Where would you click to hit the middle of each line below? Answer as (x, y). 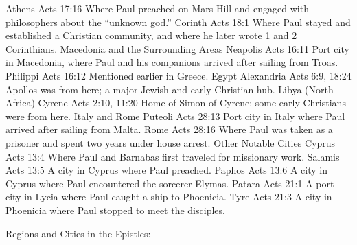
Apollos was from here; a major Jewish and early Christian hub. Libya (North (170, 89)
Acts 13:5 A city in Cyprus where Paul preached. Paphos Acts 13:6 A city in (166, 170)
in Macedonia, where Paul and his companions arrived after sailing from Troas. (172, 62)
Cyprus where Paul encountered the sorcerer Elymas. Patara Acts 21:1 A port (170, 183)
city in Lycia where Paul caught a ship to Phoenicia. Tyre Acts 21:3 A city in (169, 197)
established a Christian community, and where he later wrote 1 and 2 (151, 35)
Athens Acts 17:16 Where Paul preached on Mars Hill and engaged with (157, 8)
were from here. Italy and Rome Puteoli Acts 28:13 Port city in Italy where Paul (175, 116)
